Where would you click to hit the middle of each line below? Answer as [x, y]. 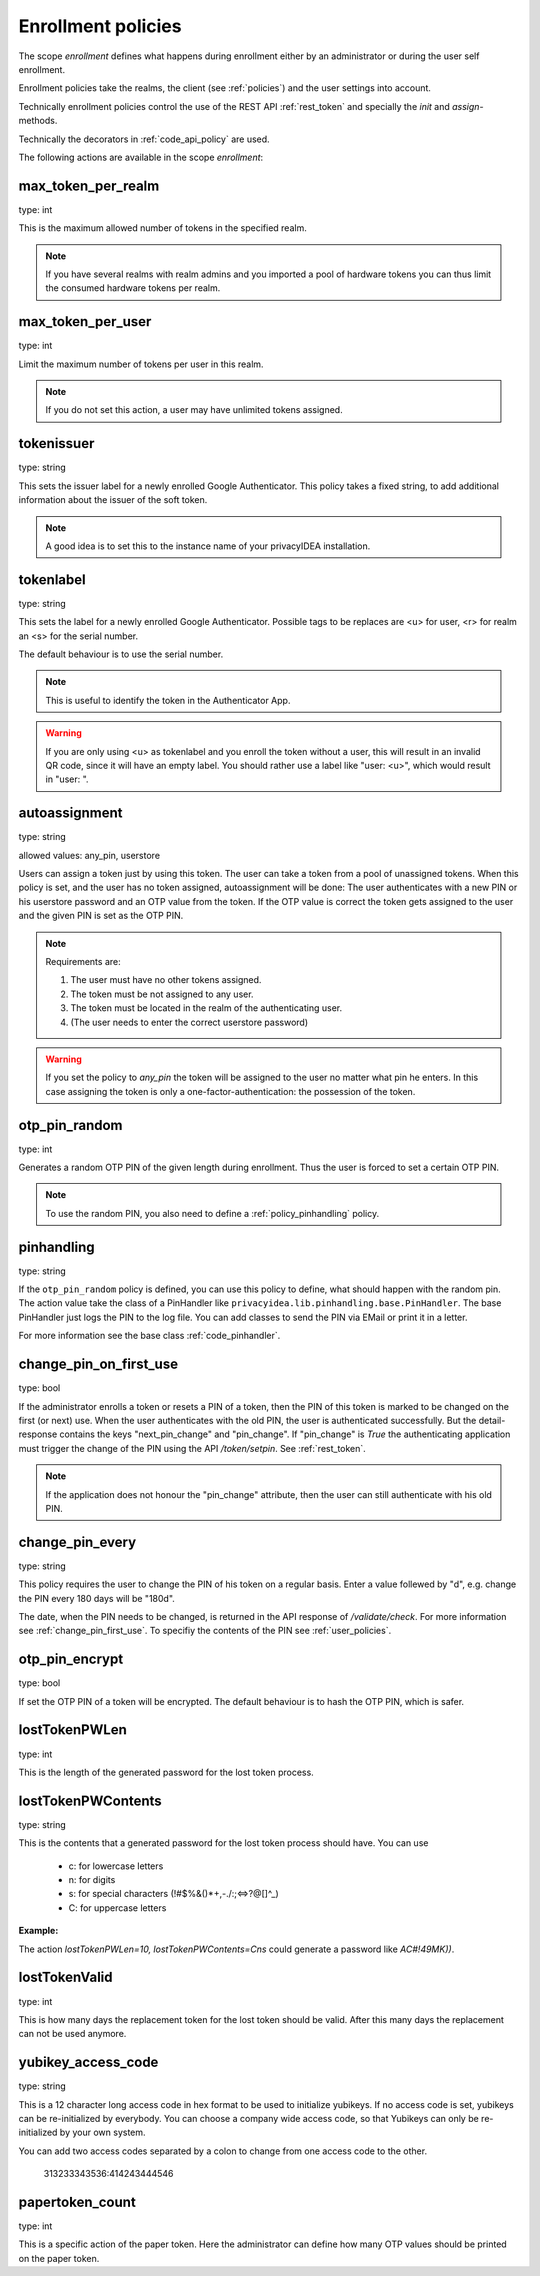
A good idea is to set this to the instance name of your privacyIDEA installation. [208, 546]
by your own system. [102, 2132]
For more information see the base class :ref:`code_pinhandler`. [149, 1336]
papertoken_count [77, 2201]
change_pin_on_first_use [98, 1364]
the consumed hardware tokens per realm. [133, 288]
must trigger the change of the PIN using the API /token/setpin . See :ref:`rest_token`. [192, 1448]
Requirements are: [83, 961]
